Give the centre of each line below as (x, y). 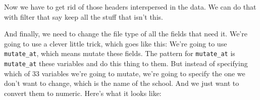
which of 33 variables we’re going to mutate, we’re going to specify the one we (125, 73)
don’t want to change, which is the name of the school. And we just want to (122, 83)
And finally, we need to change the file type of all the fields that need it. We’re (126, 34)
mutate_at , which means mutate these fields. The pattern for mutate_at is (120, 53)
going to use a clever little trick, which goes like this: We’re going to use (116, 43)
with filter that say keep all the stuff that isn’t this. (84, 16)
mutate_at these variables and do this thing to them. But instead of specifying (126, 63)
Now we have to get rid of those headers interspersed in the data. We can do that (130, 7)
